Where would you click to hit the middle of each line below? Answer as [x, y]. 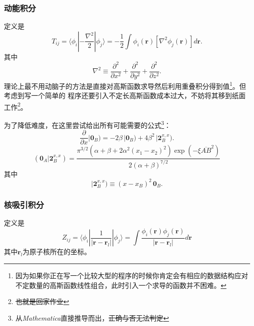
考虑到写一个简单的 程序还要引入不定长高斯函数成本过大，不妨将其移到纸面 [125, 95]
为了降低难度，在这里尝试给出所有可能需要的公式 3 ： [87, 124]
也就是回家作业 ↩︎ [42, 301]
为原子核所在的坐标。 [57, 252]
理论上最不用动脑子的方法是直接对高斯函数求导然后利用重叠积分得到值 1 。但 [125, 85]
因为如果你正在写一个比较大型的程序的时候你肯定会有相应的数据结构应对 [132, 275]
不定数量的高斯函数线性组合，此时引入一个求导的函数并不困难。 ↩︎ [121, 285]
